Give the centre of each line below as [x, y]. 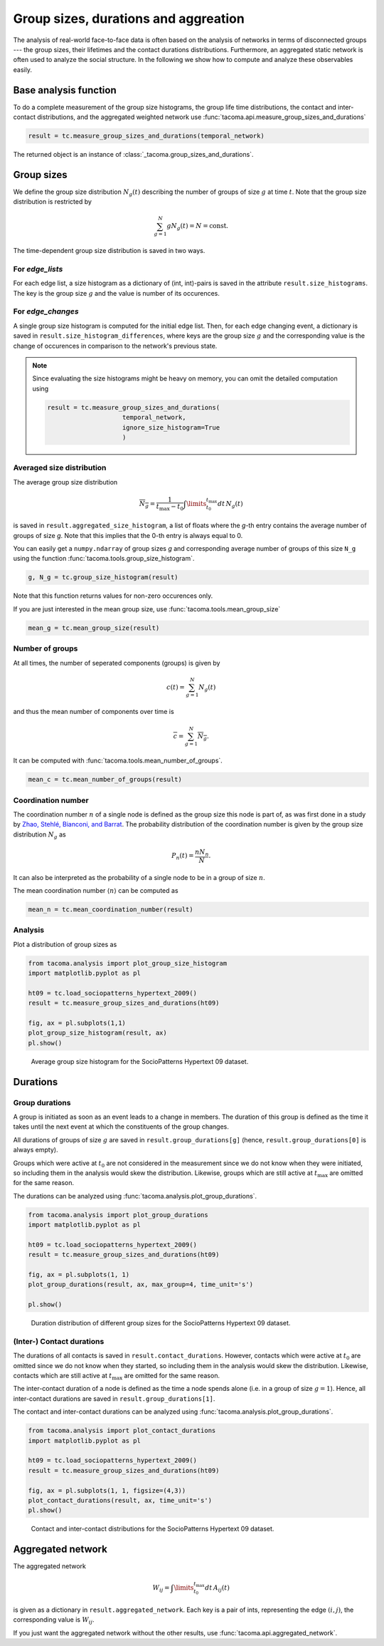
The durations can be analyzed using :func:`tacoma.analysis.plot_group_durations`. [135, 1196]
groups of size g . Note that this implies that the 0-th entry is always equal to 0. [128, 535]
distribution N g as [40, 835]
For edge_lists [38, 269]
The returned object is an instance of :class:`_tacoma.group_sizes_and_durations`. [133, 154]
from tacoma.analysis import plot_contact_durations [122, 1431]
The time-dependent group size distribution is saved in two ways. [109, 251]
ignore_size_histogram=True [171, 427]
